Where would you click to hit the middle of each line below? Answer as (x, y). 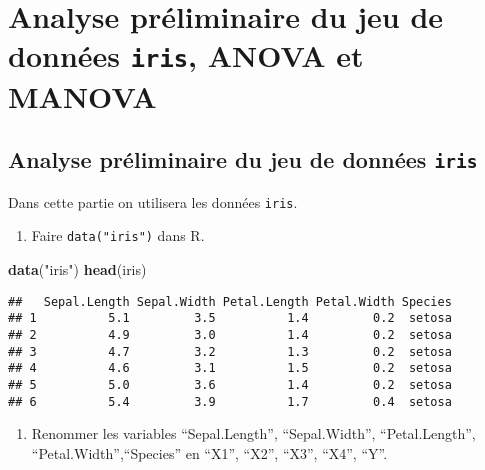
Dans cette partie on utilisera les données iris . (153, 201)
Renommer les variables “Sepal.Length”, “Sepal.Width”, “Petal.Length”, (253, 433)
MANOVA (82, 95)
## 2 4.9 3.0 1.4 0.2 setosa (230, 334)
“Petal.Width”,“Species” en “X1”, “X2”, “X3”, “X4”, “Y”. (209, 452)
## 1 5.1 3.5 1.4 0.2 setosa (230, 318)
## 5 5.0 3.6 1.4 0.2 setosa (230, 384)
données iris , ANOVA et (186, 55)
